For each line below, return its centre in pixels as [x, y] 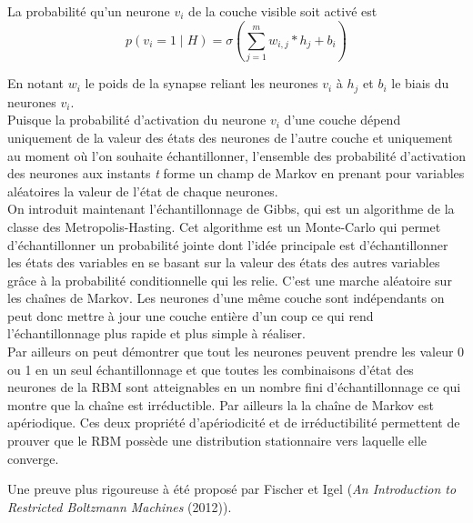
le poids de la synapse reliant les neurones [201, 83]
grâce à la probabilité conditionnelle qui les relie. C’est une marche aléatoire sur [230, 280]
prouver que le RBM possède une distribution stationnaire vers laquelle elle [217, 441]
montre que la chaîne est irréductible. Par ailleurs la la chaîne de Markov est [221, 404]
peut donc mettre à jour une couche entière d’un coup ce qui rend [191, 315]
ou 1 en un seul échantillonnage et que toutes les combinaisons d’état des [211, 369]
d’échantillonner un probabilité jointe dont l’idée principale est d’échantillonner [228, 244]
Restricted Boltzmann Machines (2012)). [120, 506]
